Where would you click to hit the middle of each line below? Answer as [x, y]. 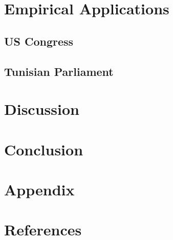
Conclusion [44, 149]
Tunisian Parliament [59, 71]
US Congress [39, 41]
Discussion [42, 109]
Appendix [39, 189]
